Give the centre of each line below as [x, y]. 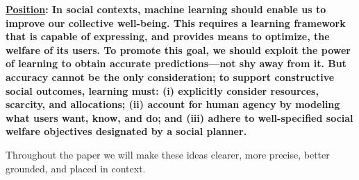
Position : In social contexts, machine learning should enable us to [166, 9]
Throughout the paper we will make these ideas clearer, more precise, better [168, 154]
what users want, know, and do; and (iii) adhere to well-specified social [179, 117]
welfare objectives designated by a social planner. [126, 131]
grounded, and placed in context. [76, 168]
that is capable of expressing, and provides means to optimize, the [168, 36]
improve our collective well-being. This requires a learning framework [176, 22]
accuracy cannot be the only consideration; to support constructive [170, 76]
